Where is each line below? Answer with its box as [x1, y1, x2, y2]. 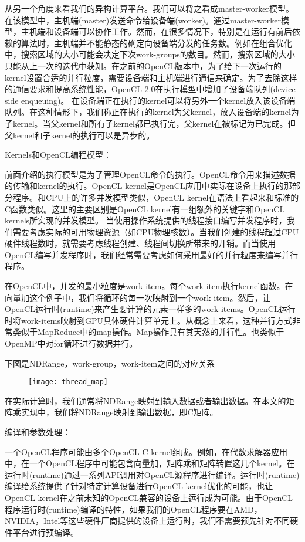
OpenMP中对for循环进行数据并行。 [5, 337, 138, 350]
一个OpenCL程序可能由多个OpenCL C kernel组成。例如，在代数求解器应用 [5, 445, 287, 458]
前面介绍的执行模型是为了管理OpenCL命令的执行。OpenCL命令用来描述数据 [5, 168, 296, 180]
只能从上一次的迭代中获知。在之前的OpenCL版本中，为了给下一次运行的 [5, 59, 282, 72]
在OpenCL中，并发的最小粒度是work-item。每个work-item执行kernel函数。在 [5, 280, 293, 292]
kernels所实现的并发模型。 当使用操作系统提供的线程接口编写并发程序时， [5, 214, 287, 226]
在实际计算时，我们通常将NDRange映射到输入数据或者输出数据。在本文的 [5, 394, 286, 406]
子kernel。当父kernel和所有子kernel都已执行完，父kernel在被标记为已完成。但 [5, 117, 296, 129]
